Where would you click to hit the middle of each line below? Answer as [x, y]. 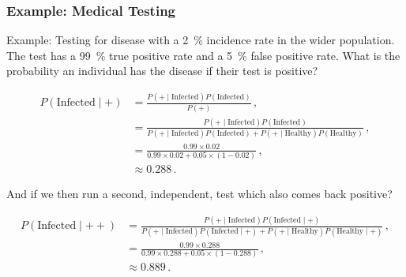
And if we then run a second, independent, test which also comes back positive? [199, 194]
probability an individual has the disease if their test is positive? [162, 71]
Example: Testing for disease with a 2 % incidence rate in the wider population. [201, 40]
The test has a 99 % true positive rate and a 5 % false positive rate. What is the [203, 55]
